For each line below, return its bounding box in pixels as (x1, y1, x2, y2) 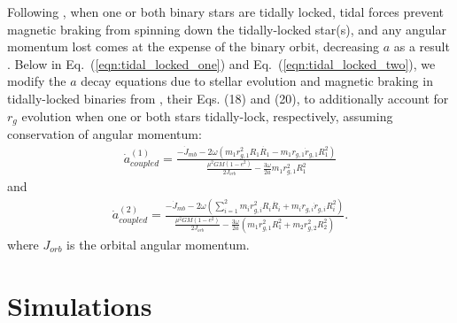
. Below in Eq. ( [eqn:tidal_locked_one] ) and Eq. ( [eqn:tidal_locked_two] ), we (7, 54, 436, 73)
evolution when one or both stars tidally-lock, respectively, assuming (21, 106, 393, 125)
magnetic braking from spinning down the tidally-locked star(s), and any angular (7, 19, 446, 38)
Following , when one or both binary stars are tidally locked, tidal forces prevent (7, 3, 445, 20)
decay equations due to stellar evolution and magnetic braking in (81, 72, 433, 90)
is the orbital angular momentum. (66, 235, 250, 253)
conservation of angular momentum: (7, 125, 202, 143)
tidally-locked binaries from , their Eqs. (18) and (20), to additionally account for (7, 88, 449, 107)
